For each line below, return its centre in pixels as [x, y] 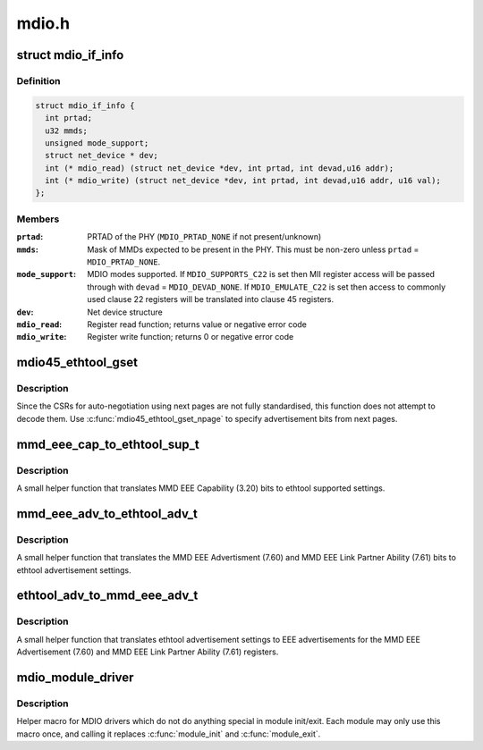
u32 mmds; [67, 131]
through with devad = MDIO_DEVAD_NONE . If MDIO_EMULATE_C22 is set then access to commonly [267, 287]
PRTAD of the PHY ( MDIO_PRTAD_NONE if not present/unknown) [204, 237]
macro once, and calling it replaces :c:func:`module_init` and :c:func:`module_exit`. [169, 734]
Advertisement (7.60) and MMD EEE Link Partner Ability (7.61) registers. [148, 652]
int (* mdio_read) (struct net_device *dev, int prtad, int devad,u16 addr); [220, 168]
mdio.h [43, 23]
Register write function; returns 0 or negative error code [191, 337]
